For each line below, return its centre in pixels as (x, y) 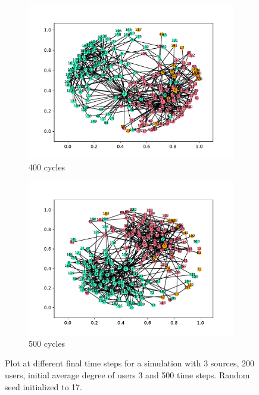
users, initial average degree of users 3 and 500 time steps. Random (127, 374)
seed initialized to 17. (43, 386)
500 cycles (47, 343)
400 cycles (47, 167)
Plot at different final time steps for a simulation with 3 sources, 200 (130, 363)
